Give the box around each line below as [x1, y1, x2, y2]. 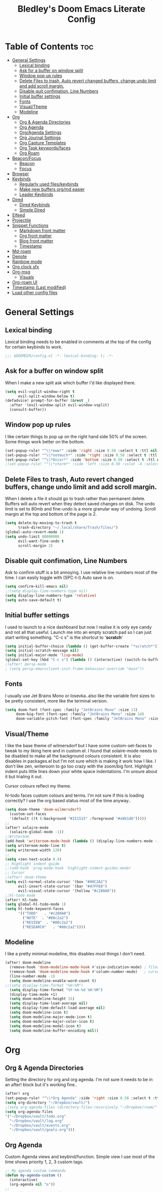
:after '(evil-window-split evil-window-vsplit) [9, 403, 110, 408]
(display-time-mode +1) [9, 992, 57, 997]
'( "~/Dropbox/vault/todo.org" [5, 1114, 66, 1119]
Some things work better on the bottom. [5, 438, 85, 444]
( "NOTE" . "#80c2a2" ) [22, 915, 68, 920]
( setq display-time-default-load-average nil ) [9, 1005, 105, 1011]
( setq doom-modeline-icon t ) [9, 1010, 68, 1015]
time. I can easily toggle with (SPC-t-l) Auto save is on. [5, 575, 114, 580]
